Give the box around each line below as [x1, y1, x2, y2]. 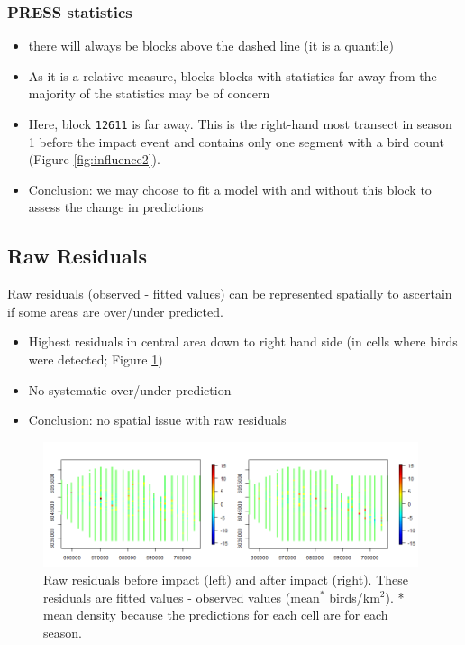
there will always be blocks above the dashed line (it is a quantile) [28, 36, 394, 55]
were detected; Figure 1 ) [28, 350, 163, 369]
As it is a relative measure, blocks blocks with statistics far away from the [28, 66, 437, 85]
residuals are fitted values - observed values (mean [43, 587, 320, 606]
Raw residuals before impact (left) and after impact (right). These [43, 569, 409, 588]
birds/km [329, 587, 380, 606]
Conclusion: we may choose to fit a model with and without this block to [28, 180, 432, 198]
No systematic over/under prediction [28, 380, 232, 399]
